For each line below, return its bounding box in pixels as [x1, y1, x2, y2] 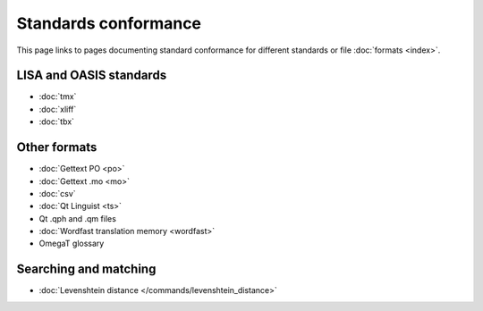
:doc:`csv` [38, 188, 76, 198]
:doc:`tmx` [38, 91, 77, 102]
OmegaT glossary [38, 238, 105, 249]
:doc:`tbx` [38, 116, 75, 127]
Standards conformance [16, 13, 201, 33]
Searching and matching [16, 262, 157, 277]
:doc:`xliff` [38, 104, 77, 114]
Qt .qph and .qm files [38, 213, 116, 223]
